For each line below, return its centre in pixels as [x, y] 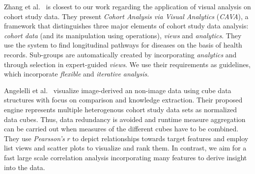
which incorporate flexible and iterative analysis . [77, 74]
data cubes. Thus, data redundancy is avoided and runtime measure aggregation [125, 119]
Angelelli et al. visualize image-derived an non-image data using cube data [118, 90]
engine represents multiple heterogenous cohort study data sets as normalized [120, 109]
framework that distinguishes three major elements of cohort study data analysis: [126, 26]
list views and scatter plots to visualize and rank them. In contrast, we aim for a [125, 148]
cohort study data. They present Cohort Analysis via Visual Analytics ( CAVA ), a [126, 16]
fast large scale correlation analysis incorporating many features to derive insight [126, 157]
